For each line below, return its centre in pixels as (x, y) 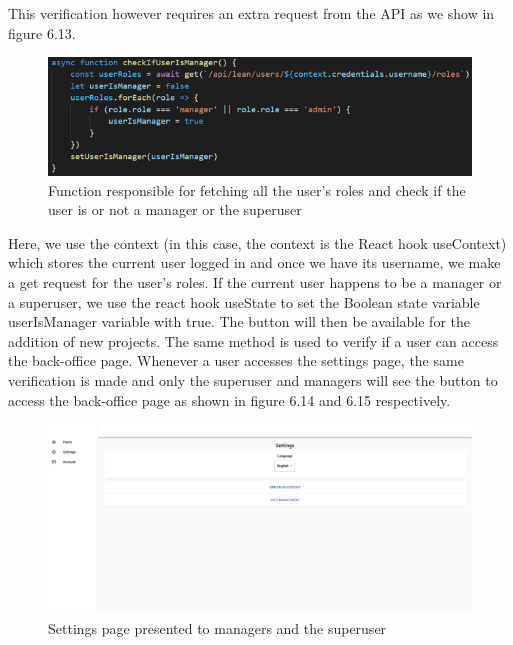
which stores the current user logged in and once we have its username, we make (254, 262)
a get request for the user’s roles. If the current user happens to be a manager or (255, 282)
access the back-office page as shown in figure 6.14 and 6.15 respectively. (229, 399)
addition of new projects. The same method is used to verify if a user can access (253, 340)
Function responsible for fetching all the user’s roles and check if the (257, 189)
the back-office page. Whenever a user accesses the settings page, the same (236, 360)
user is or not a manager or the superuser (175, 209)
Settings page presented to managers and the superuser (217, 627)
